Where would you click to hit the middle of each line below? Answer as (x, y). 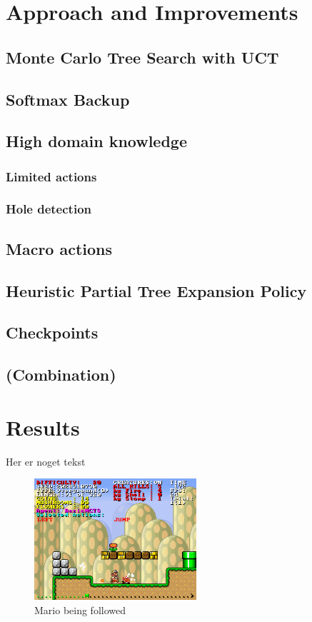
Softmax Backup (68, 99)
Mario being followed (80, 610)
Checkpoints (52, 332)
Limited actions (51, 176)
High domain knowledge (96, 141)
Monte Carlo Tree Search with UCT (142, 57)
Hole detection (49, 209)
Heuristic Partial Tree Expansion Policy (156, 290)
